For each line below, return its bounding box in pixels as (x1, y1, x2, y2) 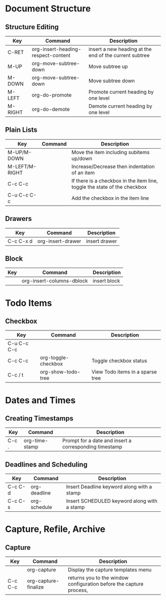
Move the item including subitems (71, 149, 150, 156)
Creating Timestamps (5, 414, 74, 423)
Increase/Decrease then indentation (71, 163, 155, 170)
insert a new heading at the (88, 46, 152, 53)
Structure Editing (5, 23, 59, 31)
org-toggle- (40, 354, 69, 361)
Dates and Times (5, 394, 76, 406)
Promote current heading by (88, 89, 154, 95)
